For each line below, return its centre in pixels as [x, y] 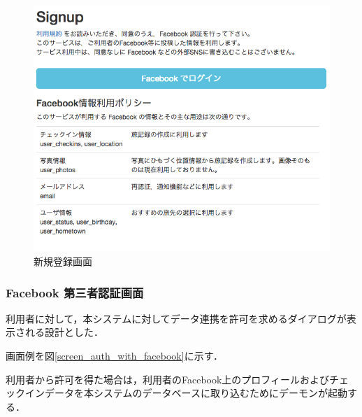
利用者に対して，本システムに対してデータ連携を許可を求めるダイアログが [176, 318]
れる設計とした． [64, 332]
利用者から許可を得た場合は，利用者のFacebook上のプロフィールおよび [168, 379]
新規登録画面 [63, 261]
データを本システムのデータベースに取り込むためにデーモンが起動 [196, 393]
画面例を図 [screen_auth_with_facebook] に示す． [115, 356]
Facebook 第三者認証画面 [75, 292]
